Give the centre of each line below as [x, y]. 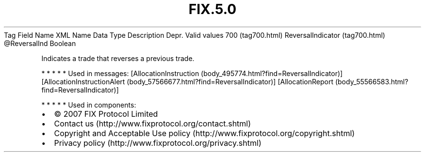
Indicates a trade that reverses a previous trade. [118, 58]
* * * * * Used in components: [89, 105]
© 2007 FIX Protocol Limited [106, 114]
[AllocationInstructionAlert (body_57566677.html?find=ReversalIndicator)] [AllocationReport [187, 81]
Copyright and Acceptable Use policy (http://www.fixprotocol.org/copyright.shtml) [204, 133]
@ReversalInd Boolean [40, 43]
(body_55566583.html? [372, 81]
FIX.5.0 [212, 9]
